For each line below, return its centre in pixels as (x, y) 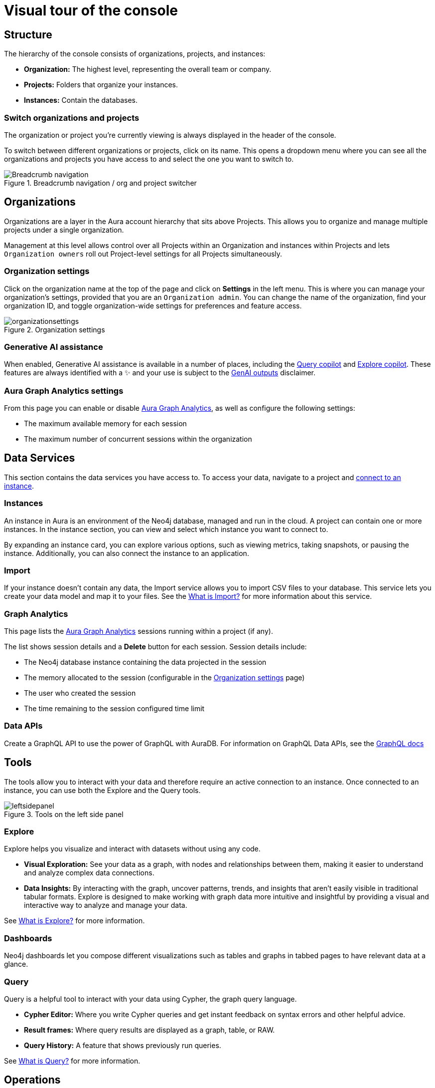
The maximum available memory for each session (105, 424)
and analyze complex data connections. (89, 873)
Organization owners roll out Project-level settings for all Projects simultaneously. (143, 254)
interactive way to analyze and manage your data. (106, 905)
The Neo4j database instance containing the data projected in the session (145, 662)
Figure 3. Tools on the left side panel (64, 814)
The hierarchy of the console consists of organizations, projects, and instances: (135, 54)
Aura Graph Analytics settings (64, 391)
